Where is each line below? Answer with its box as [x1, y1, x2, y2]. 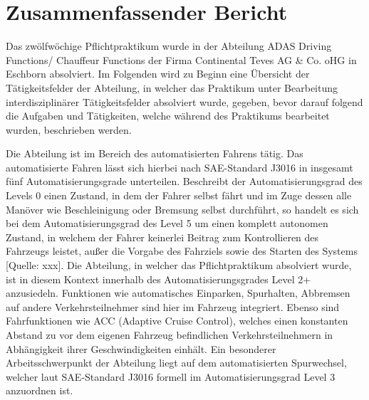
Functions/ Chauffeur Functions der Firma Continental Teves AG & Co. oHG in [6, 52, 357, 67]
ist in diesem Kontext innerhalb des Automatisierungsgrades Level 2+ [6, 271, 311, 286]
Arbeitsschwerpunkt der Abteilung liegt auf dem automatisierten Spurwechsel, [6, 355, 347, 370]
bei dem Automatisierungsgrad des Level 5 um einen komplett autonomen [6, 216, 328, 231]
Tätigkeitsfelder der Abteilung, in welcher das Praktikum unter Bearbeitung [6, 80, 338, 95]
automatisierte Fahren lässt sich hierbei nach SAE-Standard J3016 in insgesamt [6, 159, 353, 174]
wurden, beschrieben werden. [6, 122, 132, 137]
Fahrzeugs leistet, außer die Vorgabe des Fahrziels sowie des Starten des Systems [6, 243, 358, 258]
